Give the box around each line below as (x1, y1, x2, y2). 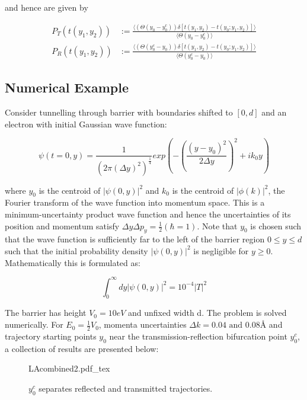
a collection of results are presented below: (5, 342, 159, 354)
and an (261, 106, 287, 119)
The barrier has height (5, 306, 87, 319)
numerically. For (5, 318, 63, 331)
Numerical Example (5, 78, 129, 97)
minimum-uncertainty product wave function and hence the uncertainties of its (5, 207, 291, 220)
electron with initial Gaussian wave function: (5, 117, 167, 130)
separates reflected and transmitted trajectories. (39, 382, 213, 394)
